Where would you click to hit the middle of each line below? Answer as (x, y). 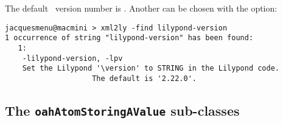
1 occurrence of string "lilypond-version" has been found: (129, 38)
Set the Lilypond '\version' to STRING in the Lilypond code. (151, 69)
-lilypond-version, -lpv (72, 58)
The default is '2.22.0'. (144, 78)
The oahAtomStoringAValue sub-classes (122, 110)
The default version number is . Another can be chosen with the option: (141, 8)
